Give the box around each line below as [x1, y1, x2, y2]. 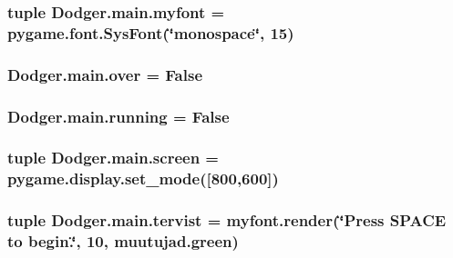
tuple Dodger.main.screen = [7, 146, 219, 169]
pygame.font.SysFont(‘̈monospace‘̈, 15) [7, 21, 294, 44]
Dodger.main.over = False [7, 63, 203, 85]
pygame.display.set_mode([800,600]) [7, 167, 279, 190]
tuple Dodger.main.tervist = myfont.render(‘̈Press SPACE [7, 209, 447, 232]
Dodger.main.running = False [7, 104, 230, 127]
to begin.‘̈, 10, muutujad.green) [7, 230, 239, 253]
